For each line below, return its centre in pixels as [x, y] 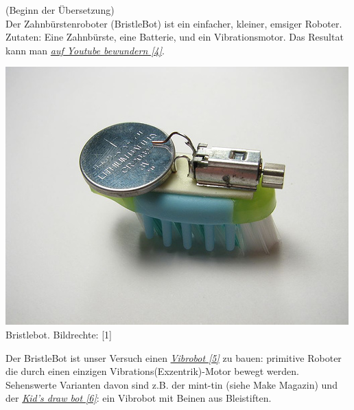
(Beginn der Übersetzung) [60, 10]
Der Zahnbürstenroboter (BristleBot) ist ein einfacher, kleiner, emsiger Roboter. [174, 23]
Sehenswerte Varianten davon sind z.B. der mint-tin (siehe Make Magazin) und [172, 384]
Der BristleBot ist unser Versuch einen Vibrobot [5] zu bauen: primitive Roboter [174, 357]
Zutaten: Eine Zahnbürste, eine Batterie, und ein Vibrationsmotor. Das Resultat [175, 37]
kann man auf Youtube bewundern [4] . [85, 50]
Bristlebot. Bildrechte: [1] [59, 334]
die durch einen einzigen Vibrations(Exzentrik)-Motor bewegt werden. [152, 371]
